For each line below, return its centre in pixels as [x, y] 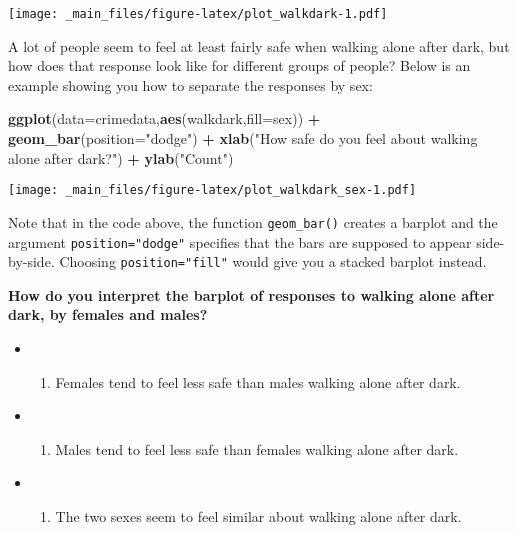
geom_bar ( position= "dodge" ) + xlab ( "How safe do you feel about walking [243, 138]
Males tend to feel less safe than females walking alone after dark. [257, 448]
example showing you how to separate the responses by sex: [190, 84]
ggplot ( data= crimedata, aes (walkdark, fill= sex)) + [164, 118]
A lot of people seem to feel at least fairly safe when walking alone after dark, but [259, 45]
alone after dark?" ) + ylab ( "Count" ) [121, 157]
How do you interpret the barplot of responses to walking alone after [251, 294]
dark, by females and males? [108, 314]
